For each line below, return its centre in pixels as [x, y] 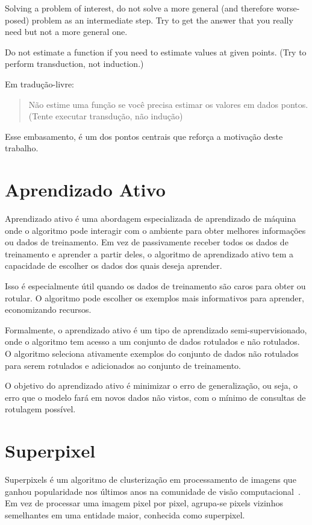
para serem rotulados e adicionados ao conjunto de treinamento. [123, 365]
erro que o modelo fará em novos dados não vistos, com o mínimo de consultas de [155, 397]
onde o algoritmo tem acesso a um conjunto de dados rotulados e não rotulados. [152, 341]
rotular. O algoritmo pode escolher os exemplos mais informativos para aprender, [154, 297]
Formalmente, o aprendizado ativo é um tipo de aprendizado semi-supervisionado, [156, 329]
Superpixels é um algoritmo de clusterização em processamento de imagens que [151, 479]
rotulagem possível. [40, 409]
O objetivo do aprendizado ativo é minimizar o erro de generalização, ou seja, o [151, 385]
